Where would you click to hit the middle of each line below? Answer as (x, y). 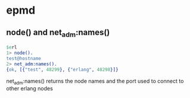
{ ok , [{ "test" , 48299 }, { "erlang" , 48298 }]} (62, 69)
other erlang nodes (30, 88)
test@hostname (24, 58)
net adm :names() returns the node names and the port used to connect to (95, 82)
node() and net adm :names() (58, 33)
